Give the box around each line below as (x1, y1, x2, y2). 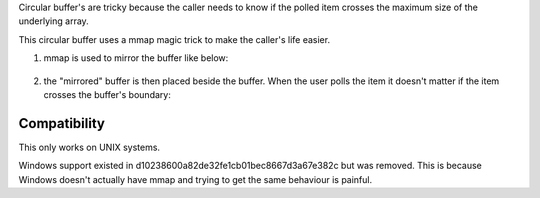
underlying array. (18, 15, 89, 27)
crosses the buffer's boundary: (43, 88, 172, 100)
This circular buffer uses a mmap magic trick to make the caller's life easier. (18, 33, 330, 45)
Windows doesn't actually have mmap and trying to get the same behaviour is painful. (18, 173, 373, 185)
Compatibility (18, 115, 105, 132)
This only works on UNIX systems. (18, 141, 160, 153)
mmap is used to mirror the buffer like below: (43, 52, 229, 64)
